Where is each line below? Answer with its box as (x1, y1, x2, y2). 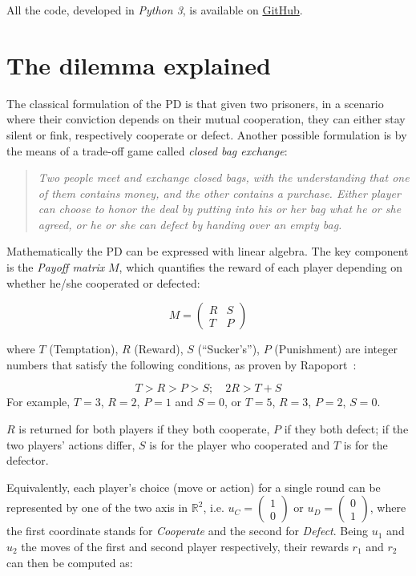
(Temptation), (49, 340, 119, 357)
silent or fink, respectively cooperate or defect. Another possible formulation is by (6, 126, 407, 143)
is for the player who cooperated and (149, 436, 330, 453)
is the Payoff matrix (6, 259, 105, 276)
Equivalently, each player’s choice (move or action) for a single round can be (6, 478, 381, 495)
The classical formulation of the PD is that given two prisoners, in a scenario (6, 95, 384, 111)
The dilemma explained (6, 48, 272, 81)
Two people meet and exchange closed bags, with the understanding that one (38, 169, 410, 186)
